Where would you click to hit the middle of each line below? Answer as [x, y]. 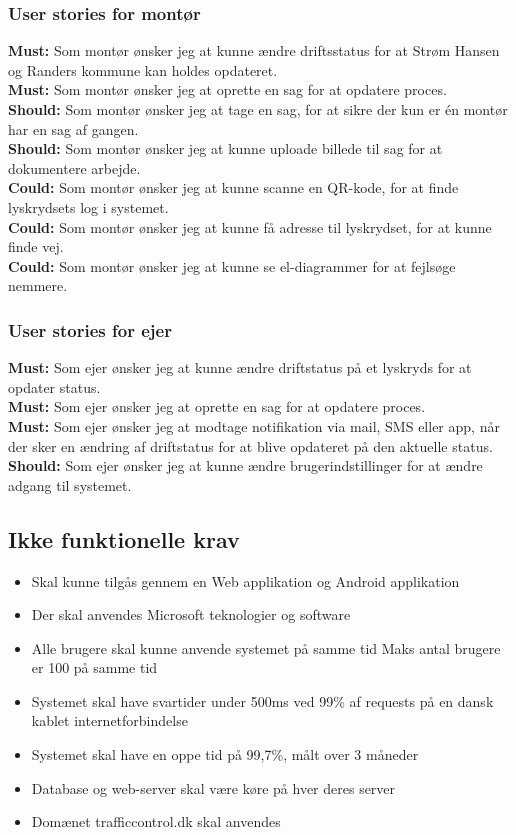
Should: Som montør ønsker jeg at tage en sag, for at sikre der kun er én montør [258, 109]
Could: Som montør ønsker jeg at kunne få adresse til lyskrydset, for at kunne [250, 226]
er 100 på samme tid [94, 667]
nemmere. [38, 285]
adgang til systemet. [70, 484]
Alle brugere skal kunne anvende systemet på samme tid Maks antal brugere [266, 647]
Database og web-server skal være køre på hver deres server [213, 787]
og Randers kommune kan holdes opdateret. [143, 69]
